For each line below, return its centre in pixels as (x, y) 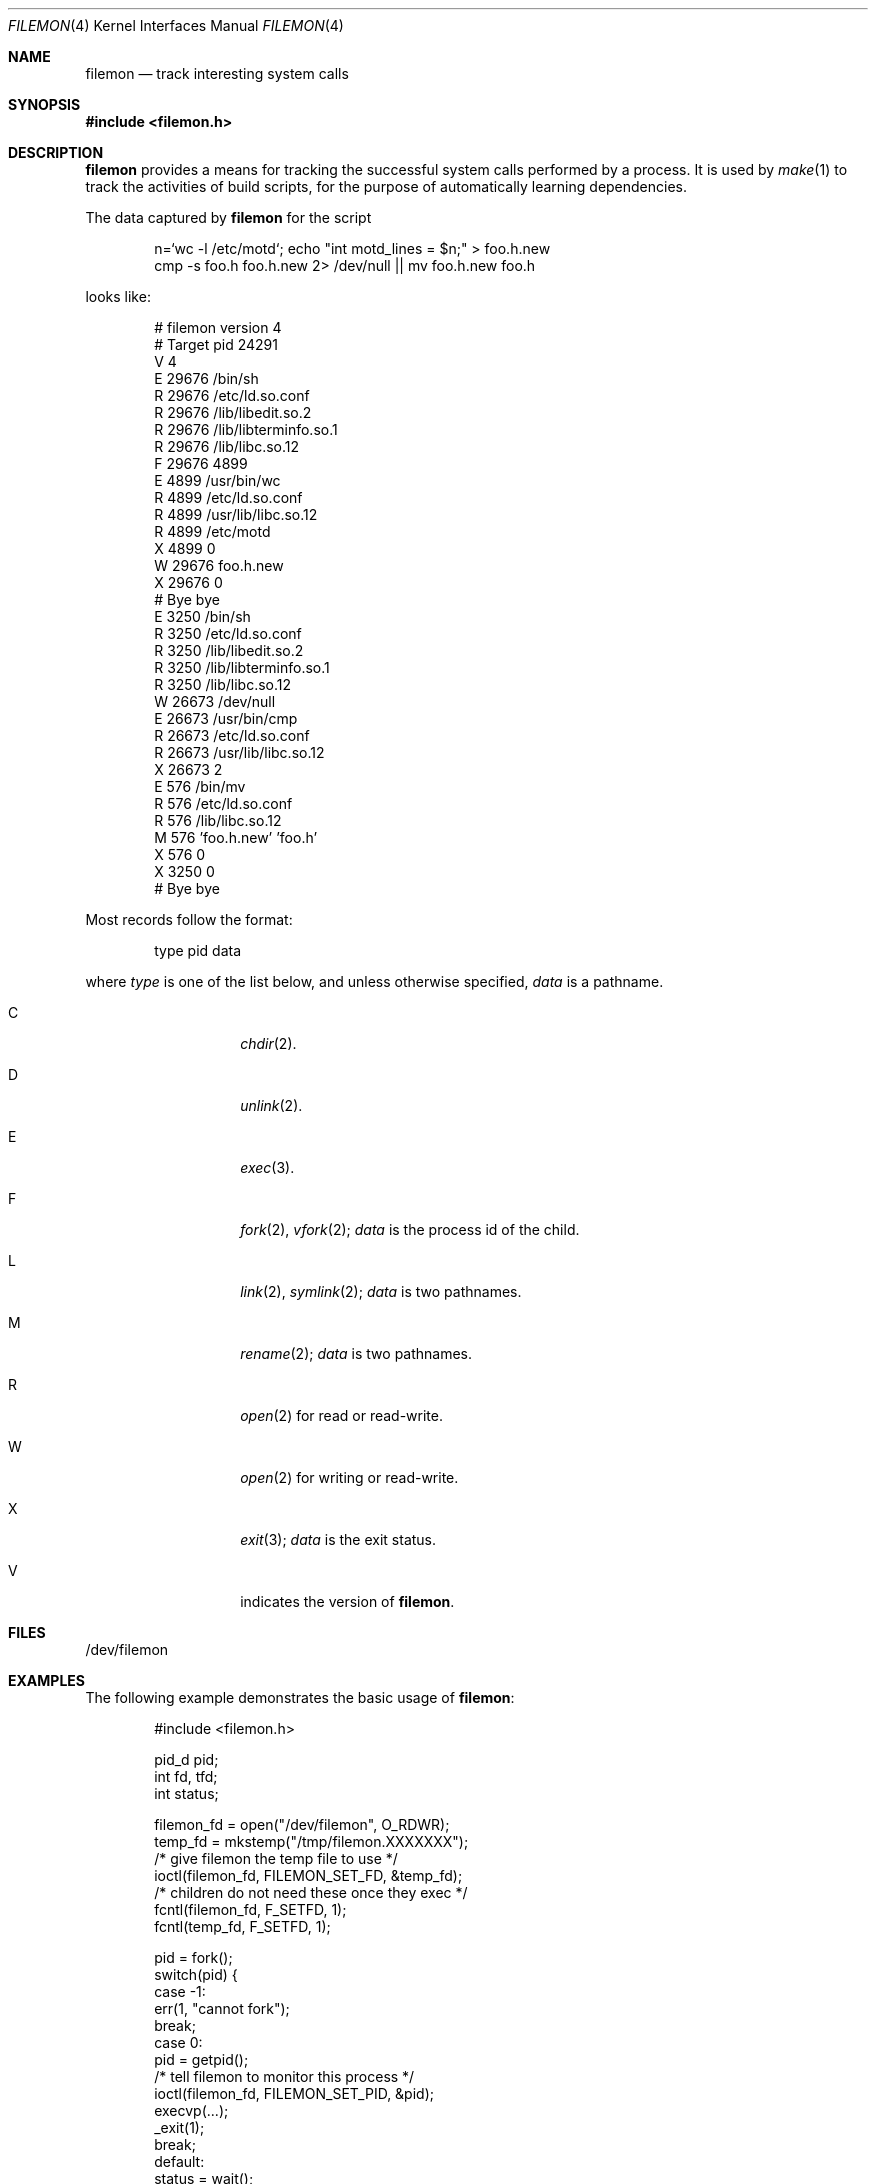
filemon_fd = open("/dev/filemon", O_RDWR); (302, 1824)
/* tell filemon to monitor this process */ (284, 2076)
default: (179, 2161)
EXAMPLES (46, 1680)
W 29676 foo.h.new (219, 565)
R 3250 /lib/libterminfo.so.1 (242, 667)
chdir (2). (268, 1043)
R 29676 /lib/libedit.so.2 (233, 412)
